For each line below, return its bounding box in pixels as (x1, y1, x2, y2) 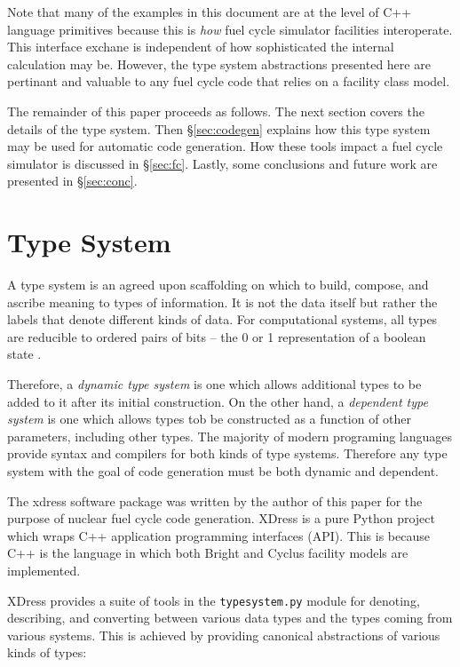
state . (7, 345, 42, 363)
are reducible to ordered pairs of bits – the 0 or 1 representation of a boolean (7, 327, 426, 345)
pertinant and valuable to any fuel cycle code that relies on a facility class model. (7, 72, 450, 91)
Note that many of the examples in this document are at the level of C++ (7, 3, 412, 20)
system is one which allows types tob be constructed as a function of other (7, 409, 412, 428)
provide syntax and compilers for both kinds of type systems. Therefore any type (7, 444, 448, 463)
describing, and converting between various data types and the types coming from (7, 608, 453, 627)
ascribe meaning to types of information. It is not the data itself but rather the (7, 292, 438, 311)
